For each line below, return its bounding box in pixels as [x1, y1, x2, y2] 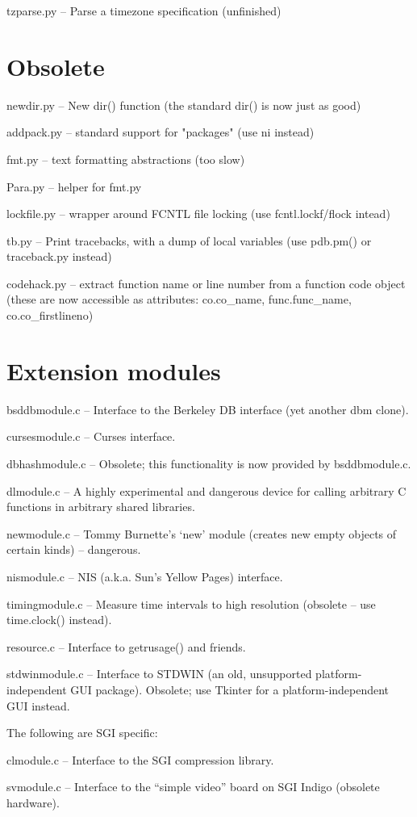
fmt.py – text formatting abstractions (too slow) [6, 150, 245, 167]
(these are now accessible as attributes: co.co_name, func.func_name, [6, 291, 352, 308]
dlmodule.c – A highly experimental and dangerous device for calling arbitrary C [6, 482, 407, 499]
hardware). [6, 794, 60, 811]
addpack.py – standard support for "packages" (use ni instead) [6, 124, 315, 140]
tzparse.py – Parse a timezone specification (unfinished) [6, 2, 281, 19]
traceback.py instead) [6, 248, 112, 265]
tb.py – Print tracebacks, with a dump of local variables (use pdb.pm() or [6, 232, 372, 249]
